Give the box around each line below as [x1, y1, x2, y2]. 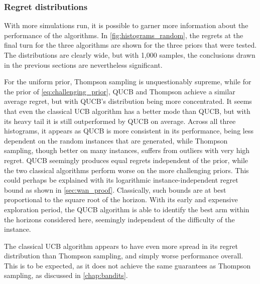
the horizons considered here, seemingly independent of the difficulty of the [4, 214, 235, 224]
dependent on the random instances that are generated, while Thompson [4, 135, 228, 146]
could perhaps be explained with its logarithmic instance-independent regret [4, 175, 238, 185]
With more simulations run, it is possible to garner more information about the [4, 20, 248, 31]
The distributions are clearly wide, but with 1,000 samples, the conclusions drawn [4, 50, 255, 60]
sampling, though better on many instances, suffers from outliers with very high [4, 145, 250, 156]
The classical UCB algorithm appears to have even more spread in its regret [4, 240, 238, 251]
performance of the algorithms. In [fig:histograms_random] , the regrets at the [4, 30, 243, 40]
